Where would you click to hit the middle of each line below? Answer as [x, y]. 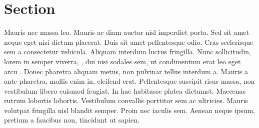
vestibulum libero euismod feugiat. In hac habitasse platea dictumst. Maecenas [125, 90]
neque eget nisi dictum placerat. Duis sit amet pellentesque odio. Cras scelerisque [129, 42]
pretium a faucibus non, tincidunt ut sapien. [72, 120]
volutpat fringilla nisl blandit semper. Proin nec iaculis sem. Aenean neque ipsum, [130, 110]
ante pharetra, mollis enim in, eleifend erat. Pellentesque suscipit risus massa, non [129, 81]
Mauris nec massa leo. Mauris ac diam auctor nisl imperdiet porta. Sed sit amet [126, 32]
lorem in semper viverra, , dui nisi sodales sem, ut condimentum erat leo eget [122, 61]
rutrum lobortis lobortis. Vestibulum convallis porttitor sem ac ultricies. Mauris [126, 100]
